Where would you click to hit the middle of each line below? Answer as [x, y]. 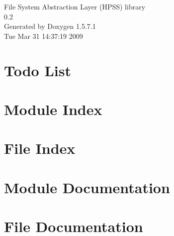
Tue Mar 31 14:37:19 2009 [43, 36]
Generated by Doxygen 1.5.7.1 [50, 26]
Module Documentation [87, 187]
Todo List [38, 70]
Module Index [53, 109]
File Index [40, 148]
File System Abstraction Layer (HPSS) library [75, 6]
